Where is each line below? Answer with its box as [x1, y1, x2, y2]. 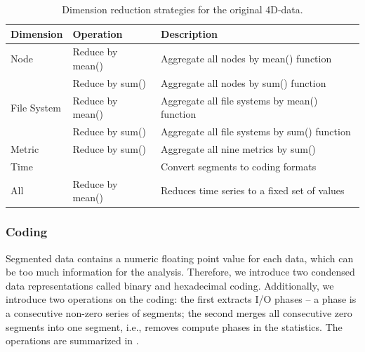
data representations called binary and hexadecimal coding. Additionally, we [6, 278, 334, 292]
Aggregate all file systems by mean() [161, 93, 318, 107]
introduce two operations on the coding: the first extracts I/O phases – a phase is [6, 292, 357, 306]
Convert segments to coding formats [161, 158, 317, 173]
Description [161, 26, 218, 41]
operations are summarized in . [6, 333, 139, 348]
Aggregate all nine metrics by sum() [161, 142, 316, 156]
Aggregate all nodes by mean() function [161, 51, 332, 66]
